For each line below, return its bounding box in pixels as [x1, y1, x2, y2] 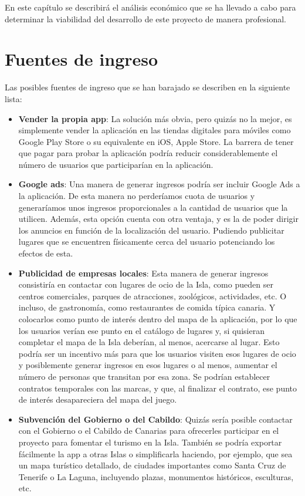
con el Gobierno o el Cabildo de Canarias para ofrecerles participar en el [18, 424, 279, 437]
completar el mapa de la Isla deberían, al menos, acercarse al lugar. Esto [18, 336, 280, 348]
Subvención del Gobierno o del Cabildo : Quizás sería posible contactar [18, 413, 293, 425]
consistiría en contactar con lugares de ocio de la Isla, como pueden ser [18, 278, 273, 291]
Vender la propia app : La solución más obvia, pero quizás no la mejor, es [18, 112, 292, 124]
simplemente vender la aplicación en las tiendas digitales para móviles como [18, 124, 291, 136]
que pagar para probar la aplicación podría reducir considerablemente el [18, 147, 278, 159]
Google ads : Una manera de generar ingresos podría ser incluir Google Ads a [18, 178, 300, 190]
